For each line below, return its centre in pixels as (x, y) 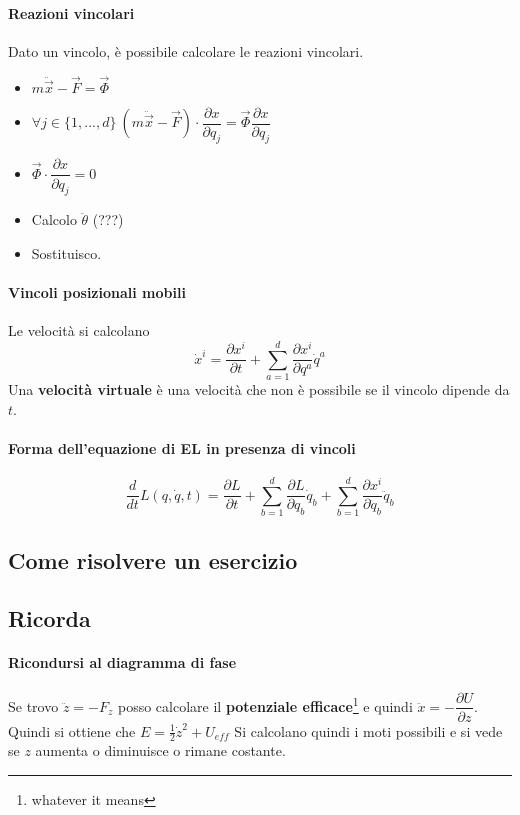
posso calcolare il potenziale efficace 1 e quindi (265, 704)
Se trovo (33, 705)
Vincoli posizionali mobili (97, 292)
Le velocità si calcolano (79, 330)
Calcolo (54, 219)
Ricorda (49, 618)
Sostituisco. (66, 252)
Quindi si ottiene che (72, 730)
